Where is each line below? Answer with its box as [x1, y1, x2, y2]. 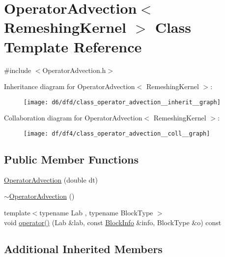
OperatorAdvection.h [42, 65, 106, 75]
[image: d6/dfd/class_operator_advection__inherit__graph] [24, 98, 221, 106]
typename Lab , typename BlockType [39, 207, 153, 217]
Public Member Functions [4, 151, 139, 166]
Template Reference [4, 36, 142, 56]
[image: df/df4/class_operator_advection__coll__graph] [24, 130, 210, 137]
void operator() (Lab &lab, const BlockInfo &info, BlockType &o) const [4, 217, 222, 227]
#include [4, 65, 31, 75]
